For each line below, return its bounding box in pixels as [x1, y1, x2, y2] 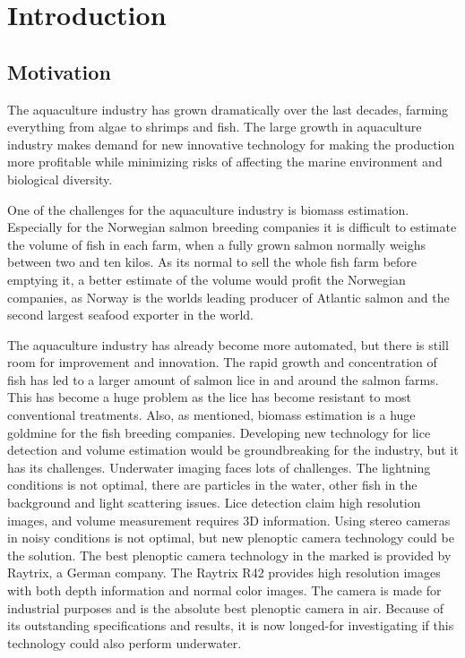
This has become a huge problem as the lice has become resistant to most [7, 388, 411, 406]
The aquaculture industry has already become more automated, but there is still [7, 335, 449, 354]
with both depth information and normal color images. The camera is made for [7, 581, 442, 600]
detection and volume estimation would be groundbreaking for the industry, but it [7, 440, 459, 459]
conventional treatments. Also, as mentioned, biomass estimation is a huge [7, 406, 416, 424]
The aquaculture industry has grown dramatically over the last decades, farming [7, 99, 449, 118]
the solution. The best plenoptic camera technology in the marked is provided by [7, 545, 452, 564]
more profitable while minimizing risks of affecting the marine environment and [7, 152, 443, 171]
